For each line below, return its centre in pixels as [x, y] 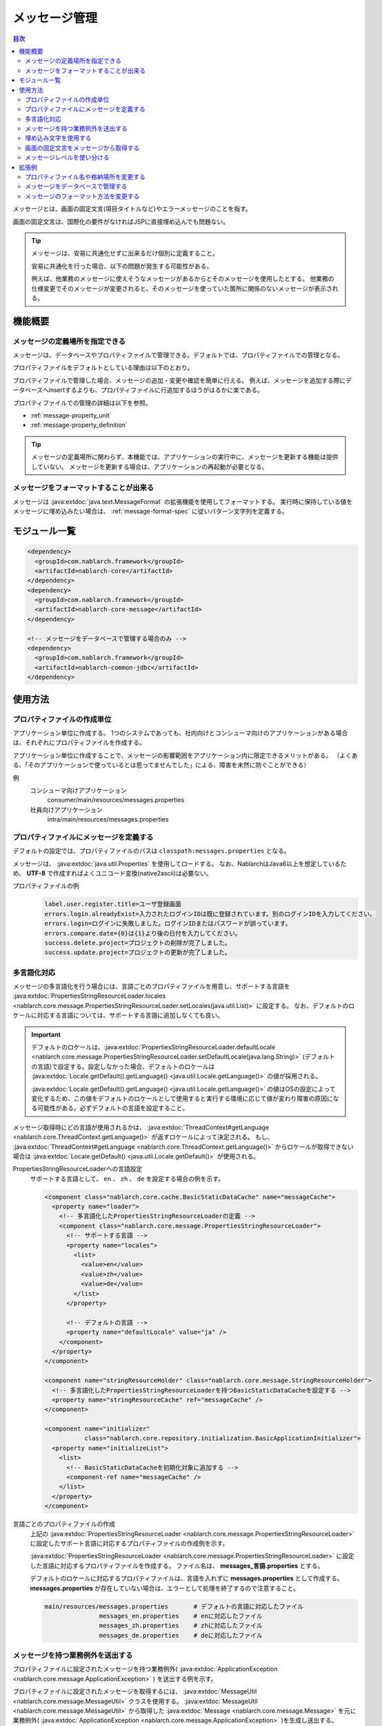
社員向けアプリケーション [66, 809]
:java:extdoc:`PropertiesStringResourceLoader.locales [89, 996]
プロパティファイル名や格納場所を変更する [86, 177]
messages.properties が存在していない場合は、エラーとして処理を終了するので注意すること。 [165, 1588]
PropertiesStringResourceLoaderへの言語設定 [78, 1169]
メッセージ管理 [55, 18]
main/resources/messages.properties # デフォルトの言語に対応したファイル [174, 1606]
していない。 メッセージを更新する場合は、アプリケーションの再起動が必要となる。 [150, 467]
